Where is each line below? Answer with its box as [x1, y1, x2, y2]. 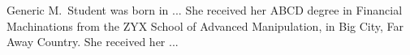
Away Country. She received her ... [6, 33, 179, 50]
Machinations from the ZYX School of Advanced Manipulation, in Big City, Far [6, 17, 404, 34]
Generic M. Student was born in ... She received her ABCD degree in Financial [6, 2, 403, 18]
